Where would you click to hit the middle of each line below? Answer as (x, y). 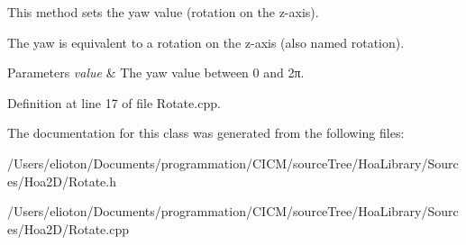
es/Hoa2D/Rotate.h (62, 181)
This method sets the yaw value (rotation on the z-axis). (163, 12)
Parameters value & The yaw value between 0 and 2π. (156, 73)
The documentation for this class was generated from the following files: (206, 133)
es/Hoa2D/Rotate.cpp (69, 228)
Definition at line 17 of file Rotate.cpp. (114, 102)
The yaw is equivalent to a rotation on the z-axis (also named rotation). (206, 42)
